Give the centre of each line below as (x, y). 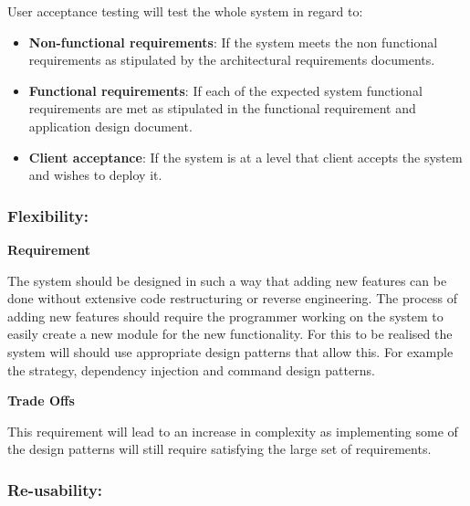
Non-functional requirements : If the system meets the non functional (233, 42)
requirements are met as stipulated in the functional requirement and (222, 108)
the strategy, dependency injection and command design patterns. (191, 369)
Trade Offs (41, 401)
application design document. (110, 126)
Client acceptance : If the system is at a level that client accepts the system (245, 157)
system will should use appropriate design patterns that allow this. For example (230, 351)
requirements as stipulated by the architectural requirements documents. (232, 60)
